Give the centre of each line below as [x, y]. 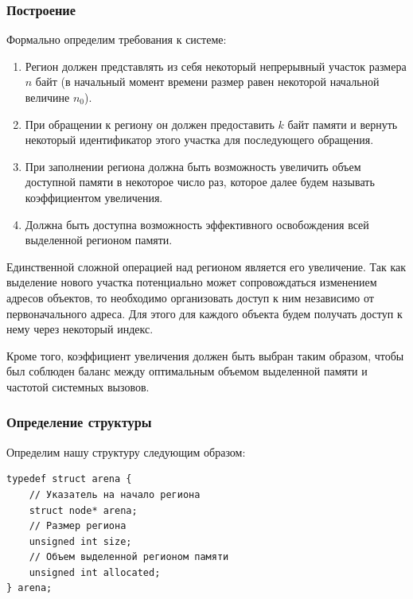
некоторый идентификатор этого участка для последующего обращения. [199, 140]
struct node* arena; [83, 510]
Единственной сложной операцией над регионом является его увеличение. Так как [206, 266]
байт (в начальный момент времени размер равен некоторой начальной [207, 82]
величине [47, 97]
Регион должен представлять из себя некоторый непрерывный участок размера [216, 66]
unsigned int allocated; [95, 572]
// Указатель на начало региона [115, 494]
